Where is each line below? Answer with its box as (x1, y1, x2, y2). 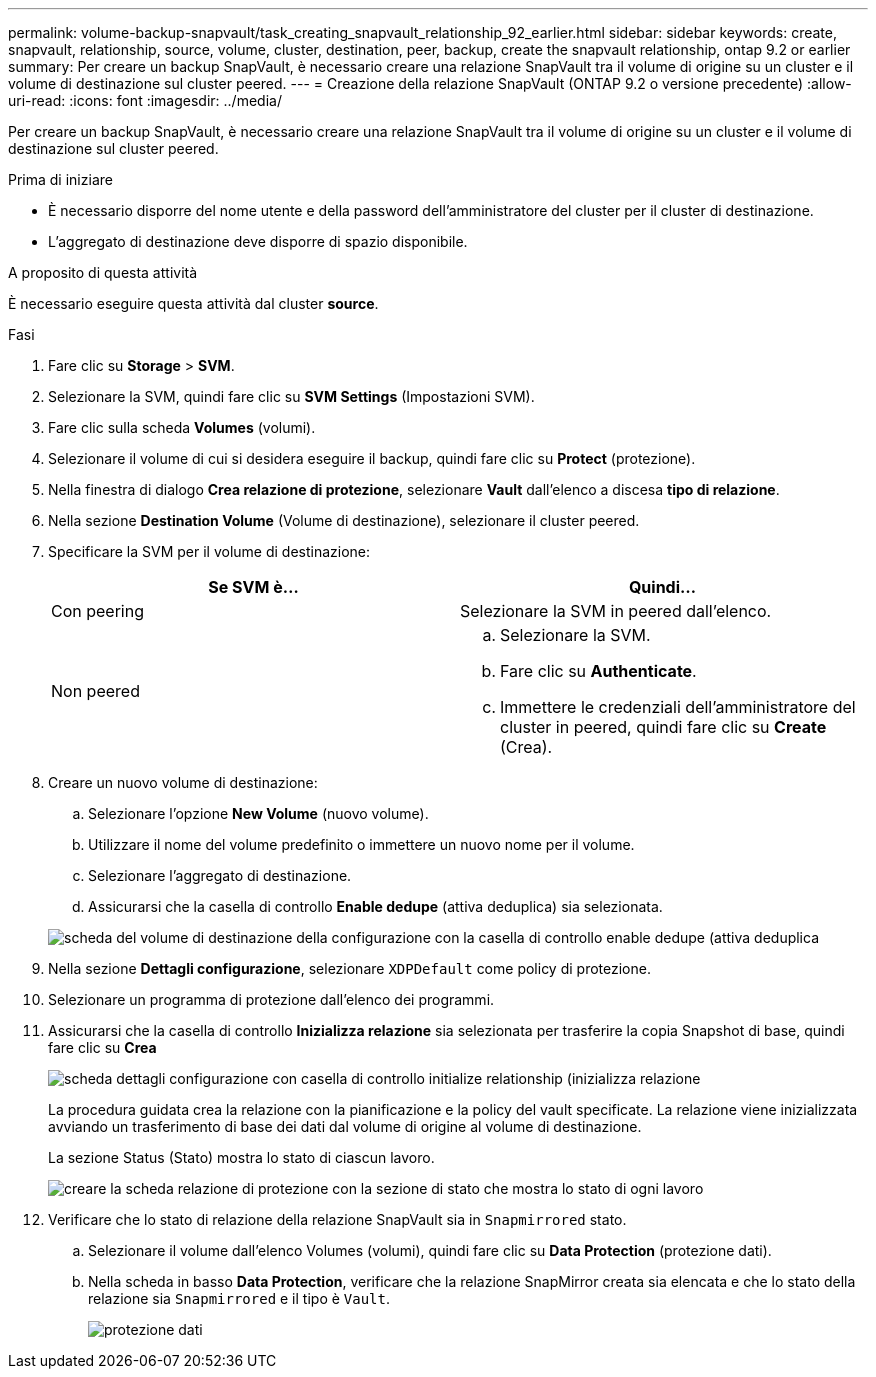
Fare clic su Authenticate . (500, 661, 697, 681)
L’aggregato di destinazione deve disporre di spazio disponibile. (48, 233, 468, 250)
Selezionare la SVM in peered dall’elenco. (460, 601, 772, 621)
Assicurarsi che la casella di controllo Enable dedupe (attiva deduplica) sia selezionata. (88, 898, 663, 915)
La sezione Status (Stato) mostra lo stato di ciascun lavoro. (48, 1149, 435, 1166)
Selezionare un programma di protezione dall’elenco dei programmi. (48, 991, 495, 1008)
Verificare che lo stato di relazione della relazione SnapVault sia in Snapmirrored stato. (48, 1211, 627, 1228)
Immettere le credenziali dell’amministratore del (500, 697, 856, 717)
